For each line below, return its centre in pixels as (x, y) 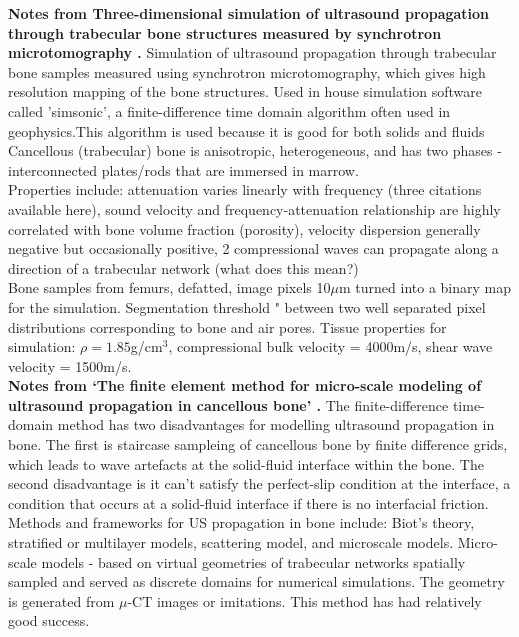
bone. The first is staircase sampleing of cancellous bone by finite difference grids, (258, 444)
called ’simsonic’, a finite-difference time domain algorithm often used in (229, 110)
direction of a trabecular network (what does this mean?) (183, 267)
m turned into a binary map (425, 287)
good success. (49, 620)
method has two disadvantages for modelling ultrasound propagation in (276, 424)
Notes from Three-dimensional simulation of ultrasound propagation (249, 13)
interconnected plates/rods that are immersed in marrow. (183, 169)
